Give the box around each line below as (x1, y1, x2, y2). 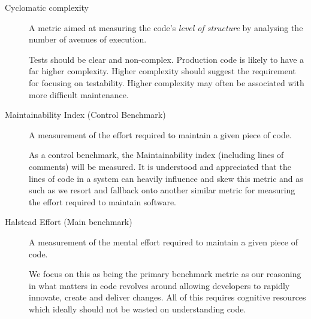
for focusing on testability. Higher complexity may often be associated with (29, 76, 304, 89)
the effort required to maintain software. (29, 195, 177, 208)
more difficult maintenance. (29, 88, 129, 101)
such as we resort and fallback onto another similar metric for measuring (29, 184, 295, 196)
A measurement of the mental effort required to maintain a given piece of (29, 235, 298, 248)
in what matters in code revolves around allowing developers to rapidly (29, 279, 290, 291)
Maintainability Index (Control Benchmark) (5, 108, 166, 121)
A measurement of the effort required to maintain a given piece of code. (29, 128, 292, 141)
